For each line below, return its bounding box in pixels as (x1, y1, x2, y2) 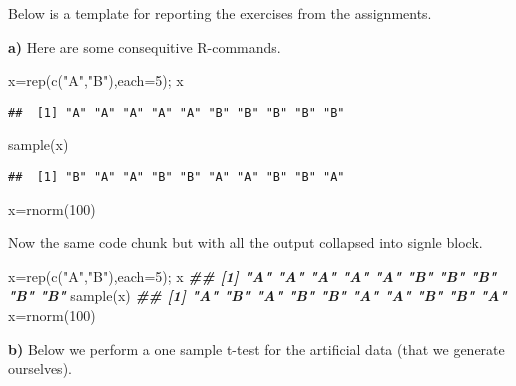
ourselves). (8, 358, 72, 379)
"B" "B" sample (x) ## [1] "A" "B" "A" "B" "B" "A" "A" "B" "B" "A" (8, 285, 507, 306)
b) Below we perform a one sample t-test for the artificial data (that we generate (8, 338, 505, 359)
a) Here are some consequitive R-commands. (8, 36, 281, 57)
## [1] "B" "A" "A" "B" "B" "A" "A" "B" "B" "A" (8, 170, 345, 185)
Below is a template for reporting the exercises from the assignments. (8, 3, 432, 23)
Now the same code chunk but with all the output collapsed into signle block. (8, 232, 483, 253)
